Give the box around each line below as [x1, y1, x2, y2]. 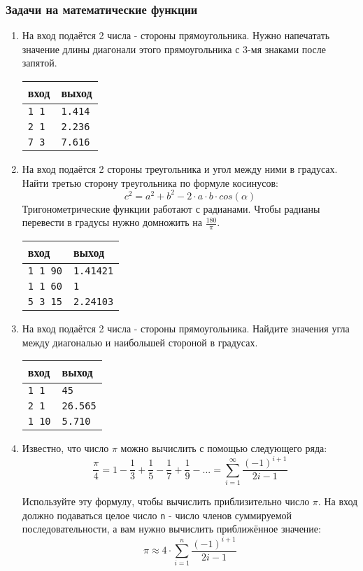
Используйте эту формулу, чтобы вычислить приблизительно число [22, 494, 310, 509]
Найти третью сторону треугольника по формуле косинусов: [22, 175, 278, 190]
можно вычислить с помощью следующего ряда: [120, 441, 327, 456]
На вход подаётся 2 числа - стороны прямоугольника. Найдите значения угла [22, 321, 350, 336]
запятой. [22, 55, 57, 70]
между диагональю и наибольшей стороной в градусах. [22, 334, 258, 349]
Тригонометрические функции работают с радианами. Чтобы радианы [22, 201, 320, 216]
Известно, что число [22, 441, 109, 456]
